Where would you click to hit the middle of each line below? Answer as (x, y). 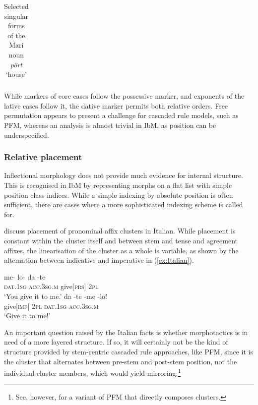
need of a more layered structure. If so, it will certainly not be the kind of (116, 342)
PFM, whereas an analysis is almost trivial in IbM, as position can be (110, 125)
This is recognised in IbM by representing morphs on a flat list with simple (118, 185)
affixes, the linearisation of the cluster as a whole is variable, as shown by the (121, 250)
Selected (16, 6)
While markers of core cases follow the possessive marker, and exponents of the (124, 96)
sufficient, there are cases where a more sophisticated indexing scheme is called (124, 204)
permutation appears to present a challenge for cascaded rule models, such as (121, 115)
